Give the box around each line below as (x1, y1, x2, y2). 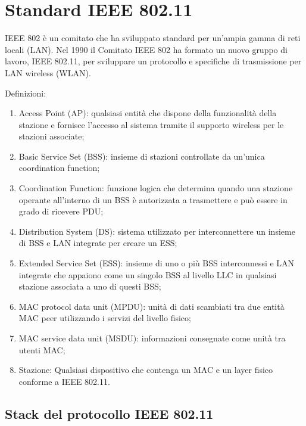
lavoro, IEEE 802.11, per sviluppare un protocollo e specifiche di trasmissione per (5, 55, 302, 67)
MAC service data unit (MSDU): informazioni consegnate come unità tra (18, 332, 286, 344)
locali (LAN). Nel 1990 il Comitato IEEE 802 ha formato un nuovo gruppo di (5, 43, 288, 55)
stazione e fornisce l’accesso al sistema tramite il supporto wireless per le (18, 118, 284, 130)
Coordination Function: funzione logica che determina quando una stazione (18, 182, 293, 194)
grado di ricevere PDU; (18, 205, 104, 217)
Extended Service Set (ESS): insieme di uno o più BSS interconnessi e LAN (18, 257, 295, 269)
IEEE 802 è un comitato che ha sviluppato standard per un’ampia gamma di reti (5, 32, 301, 44)
